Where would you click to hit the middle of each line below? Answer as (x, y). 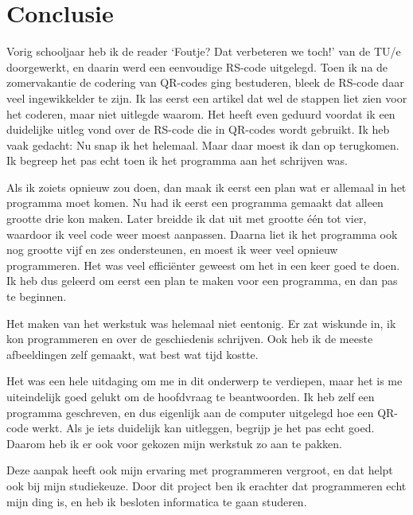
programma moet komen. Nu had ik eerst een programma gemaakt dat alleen (195, 203)
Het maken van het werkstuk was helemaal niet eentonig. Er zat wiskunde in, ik (201, 323)
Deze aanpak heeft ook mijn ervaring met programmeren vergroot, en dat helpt (200, 470)
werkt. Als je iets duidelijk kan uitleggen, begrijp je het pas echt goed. (203, 428)
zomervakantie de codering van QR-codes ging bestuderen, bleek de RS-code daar (205, 82)
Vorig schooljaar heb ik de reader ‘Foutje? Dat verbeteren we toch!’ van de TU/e (204, 51)
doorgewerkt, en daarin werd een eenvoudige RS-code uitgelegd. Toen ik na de (197, 66)
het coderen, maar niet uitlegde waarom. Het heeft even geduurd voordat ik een (201, 113)
